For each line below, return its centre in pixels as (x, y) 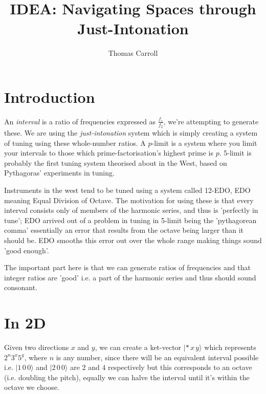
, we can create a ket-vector (138, 347)
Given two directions (37, 347)
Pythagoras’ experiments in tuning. (59, 173)
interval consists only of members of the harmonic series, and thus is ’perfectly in (131, 210)
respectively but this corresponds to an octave (180, 367)
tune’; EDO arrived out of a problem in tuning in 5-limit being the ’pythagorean (130, 220)
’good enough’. (27, 250)
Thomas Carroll (133, 53)
